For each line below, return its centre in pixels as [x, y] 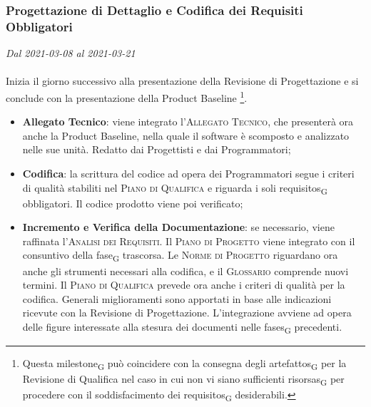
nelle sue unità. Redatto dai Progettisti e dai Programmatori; [157, 149]
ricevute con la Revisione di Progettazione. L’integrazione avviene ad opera [187, 313]
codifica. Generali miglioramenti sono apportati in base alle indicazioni [177, 298]
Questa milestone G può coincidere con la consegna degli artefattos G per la [184, 364]
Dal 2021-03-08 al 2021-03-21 [71, 53]
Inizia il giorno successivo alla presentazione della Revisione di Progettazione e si [182, 81]
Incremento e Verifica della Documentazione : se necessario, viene [178, 227]
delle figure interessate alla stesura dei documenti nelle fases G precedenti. [182, 327]
